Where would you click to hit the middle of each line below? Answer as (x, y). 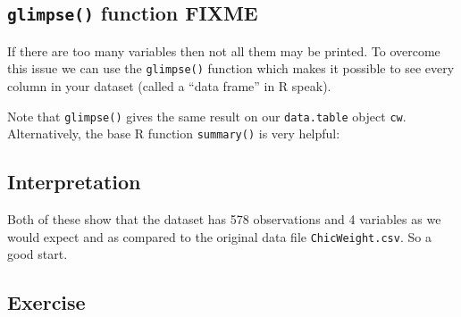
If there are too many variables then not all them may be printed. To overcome (224, 50)
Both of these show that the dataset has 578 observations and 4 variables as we (224, 219)
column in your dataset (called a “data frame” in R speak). (169, 86)
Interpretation (74, 182)
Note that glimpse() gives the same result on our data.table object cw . (207, 116)
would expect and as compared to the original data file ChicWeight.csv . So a (219, 236)
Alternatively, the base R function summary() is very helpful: (174, 133)
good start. (38, 254)
